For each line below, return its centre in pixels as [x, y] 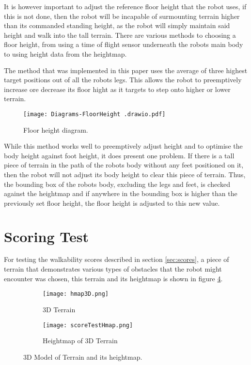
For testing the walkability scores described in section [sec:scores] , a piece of [117, 259]
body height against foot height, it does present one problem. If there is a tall [119, 155]
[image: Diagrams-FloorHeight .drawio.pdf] [94, 114]
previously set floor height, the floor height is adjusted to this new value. [112, 203]
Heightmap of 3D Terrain [80, 341]
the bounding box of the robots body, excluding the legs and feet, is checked [117, 184]
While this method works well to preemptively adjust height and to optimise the [123, 146]
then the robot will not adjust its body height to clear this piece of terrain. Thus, [125, 174]
